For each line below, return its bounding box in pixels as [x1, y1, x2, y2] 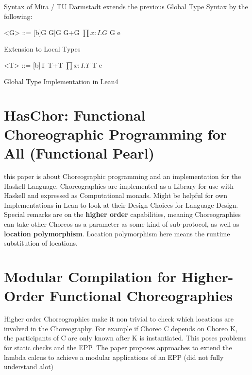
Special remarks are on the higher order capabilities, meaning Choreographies [4, 209, 241, 219]
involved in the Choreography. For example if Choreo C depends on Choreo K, [4, 323, 237, 333]
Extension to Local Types [4, 43, 81, 54]
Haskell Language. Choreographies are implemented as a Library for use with [4, 180, 234, 191]
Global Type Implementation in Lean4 [4, 76, 118, 86]
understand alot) [4, 361, 54, 372]
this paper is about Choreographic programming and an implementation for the [4, 171, 241, 181]
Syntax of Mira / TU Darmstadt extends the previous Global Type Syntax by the [4, 1, 248, 11]
